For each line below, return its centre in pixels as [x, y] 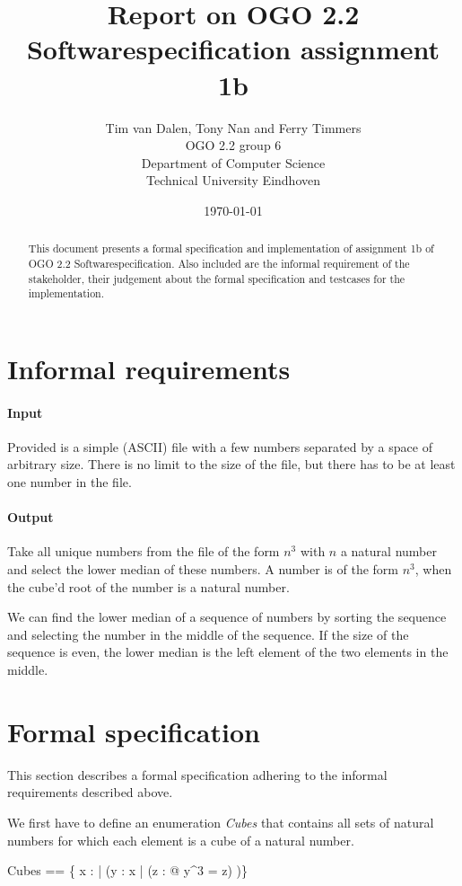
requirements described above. [90, 792]
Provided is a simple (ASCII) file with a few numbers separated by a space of [220, 446]
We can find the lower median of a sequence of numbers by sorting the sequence [227, 617]
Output [31, 517]
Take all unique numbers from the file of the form [144, 551]
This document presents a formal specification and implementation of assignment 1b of [231, 248]
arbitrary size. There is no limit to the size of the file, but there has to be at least [231, 464]
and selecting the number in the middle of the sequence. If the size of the [208, 634]
